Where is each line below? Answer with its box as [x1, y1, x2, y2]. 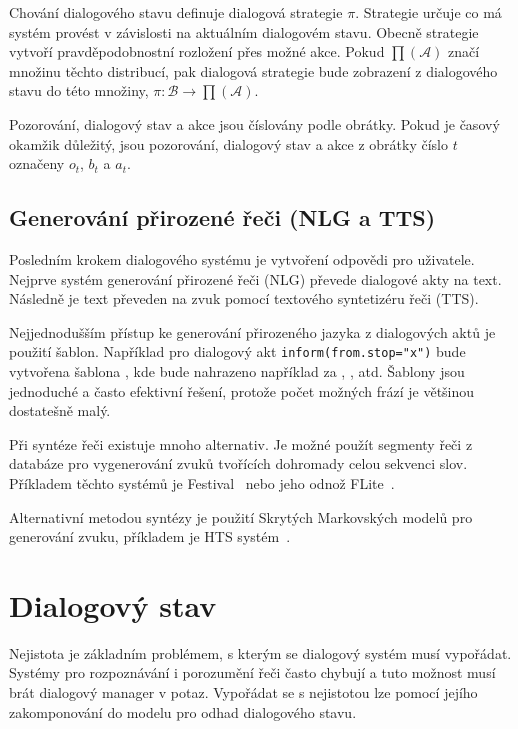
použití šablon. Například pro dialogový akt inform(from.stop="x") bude [9, 341, 466, 362]
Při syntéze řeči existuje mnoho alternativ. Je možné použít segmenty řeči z [9, 433, 473, 454]
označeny [9, 153, 65, 174]
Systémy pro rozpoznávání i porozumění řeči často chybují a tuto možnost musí [9, 662, 496, 683]
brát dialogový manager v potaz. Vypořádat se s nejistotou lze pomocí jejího [9, 682, 478, 703]
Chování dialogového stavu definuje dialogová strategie [9, 2, 343, 22]
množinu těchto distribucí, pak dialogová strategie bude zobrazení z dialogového [9, 60, 498, 81]
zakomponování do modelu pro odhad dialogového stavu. [9, 701, 357, 722]
